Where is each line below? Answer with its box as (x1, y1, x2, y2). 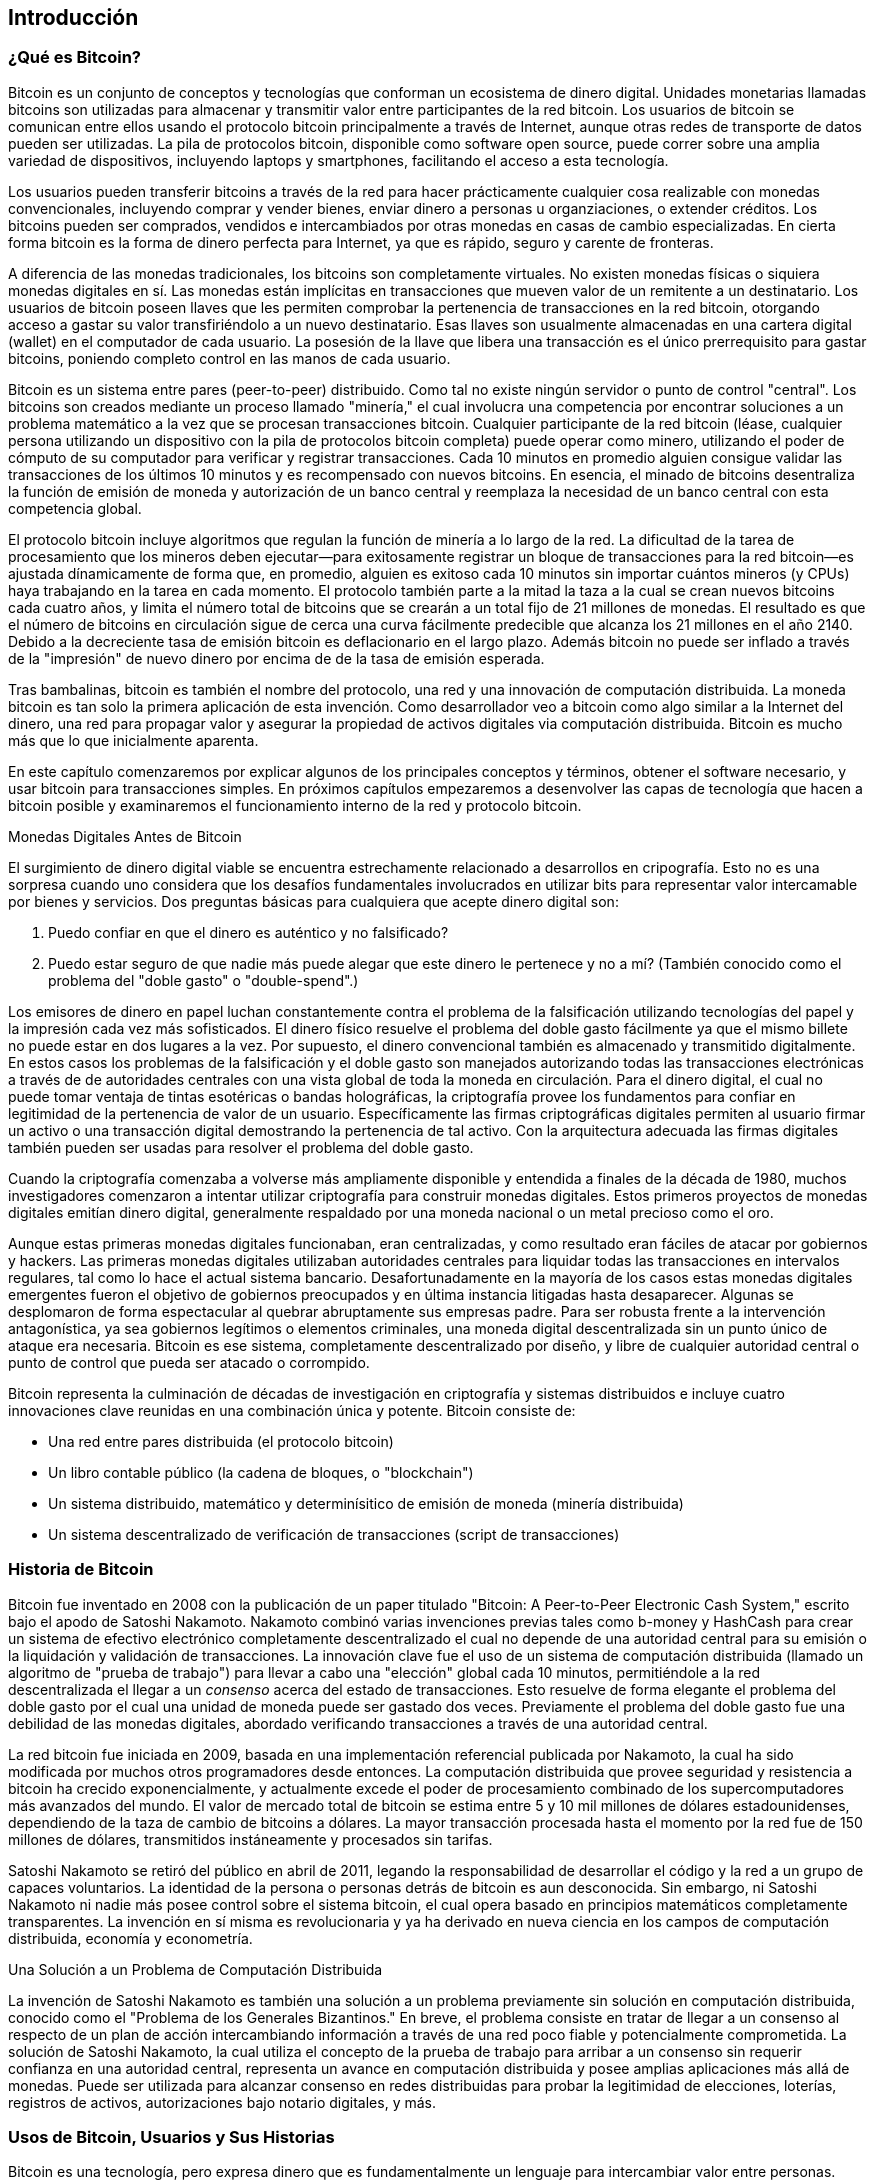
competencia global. (8, 499, 142, 517)
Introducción (8, 5, 139, 30)
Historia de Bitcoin (8, 1559, 154, 1580)
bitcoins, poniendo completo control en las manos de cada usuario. (8, 349, 451, 367)
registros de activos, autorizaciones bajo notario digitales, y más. (8, 2093, 436, 2111)
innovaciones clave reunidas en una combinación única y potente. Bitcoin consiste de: (8, 1401, 576, 1419)
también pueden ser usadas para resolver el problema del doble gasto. (8, 1138, 474, 1156)
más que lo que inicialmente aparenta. (8, 731, 259, 749)
